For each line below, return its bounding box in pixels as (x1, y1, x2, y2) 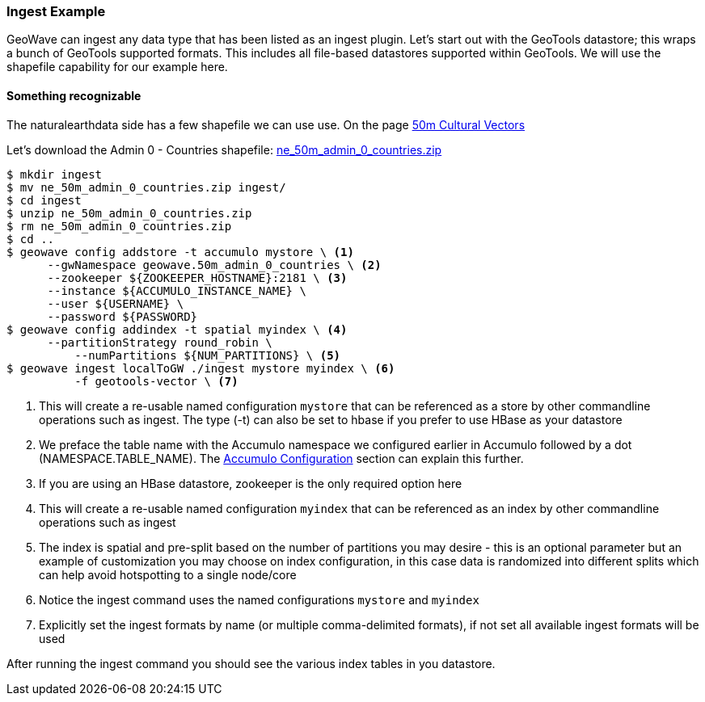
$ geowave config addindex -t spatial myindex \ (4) (6, 322, 348, 336)
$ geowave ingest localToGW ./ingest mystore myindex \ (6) (6, 361, 395, 375)
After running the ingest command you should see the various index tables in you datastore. (6, 656, 496, 670)
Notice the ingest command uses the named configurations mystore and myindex (39, 592, 479, 607)
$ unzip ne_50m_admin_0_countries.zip (6, 206, 252, 220)
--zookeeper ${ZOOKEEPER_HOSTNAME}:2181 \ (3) (47, 271, 348, 284)
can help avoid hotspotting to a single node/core (39, 567, 297, 582)
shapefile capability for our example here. (6, 60, 228, 74)
